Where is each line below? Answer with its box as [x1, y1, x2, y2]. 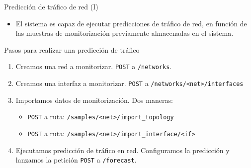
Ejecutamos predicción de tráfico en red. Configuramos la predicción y [15, 145, 230, 155]
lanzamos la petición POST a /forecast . [15, 155, 137, 165]
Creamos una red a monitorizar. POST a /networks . [15, 61, 172, 72]
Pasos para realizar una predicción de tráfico [4, 44, 140, 55]
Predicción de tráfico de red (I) [4, 1, 98, 11]
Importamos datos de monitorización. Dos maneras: [15, 94, 173, 105]
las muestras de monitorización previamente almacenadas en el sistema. [15, 28, 234, 38]
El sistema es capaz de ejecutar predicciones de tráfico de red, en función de [15, 18, 247, 28]
